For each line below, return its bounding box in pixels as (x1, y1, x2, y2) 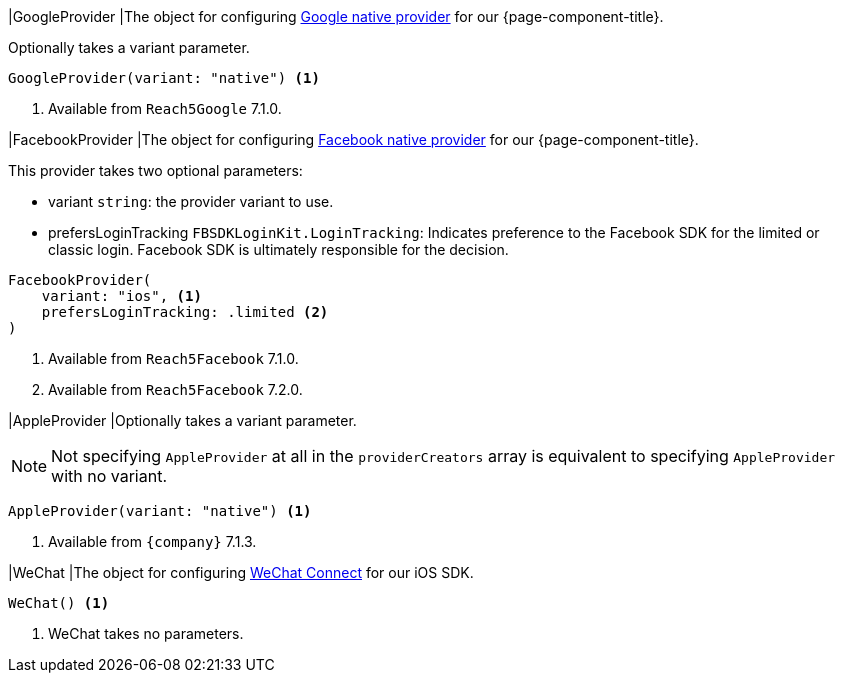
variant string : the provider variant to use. (48, 193, 334, 210)
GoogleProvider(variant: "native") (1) (8, 70, 320, 86)
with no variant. (51, 466, 168, 486)
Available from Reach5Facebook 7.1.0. (48, 350, 299, 367)
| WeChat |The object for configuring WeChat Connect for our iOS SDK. (8, 564, 474, 581)
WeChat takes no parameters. (48, 625, 244, 642)
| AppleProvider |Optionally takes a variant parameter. (8, 412, 357, 429)
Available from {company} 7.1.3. (48, 533, 257, 550)
